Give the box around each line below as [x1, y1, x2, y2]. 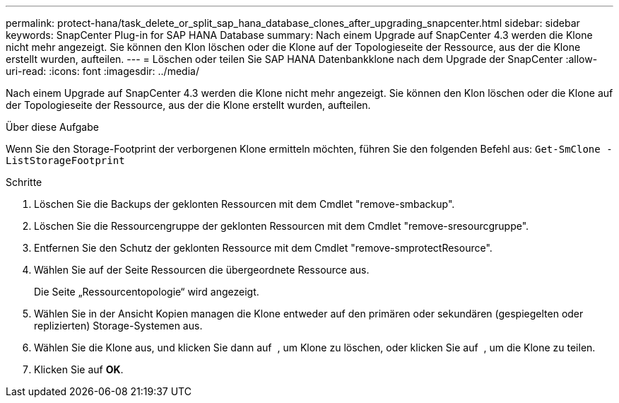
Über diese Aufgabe [6, 121, 99, 133]
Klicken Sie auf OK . [34, 363, 124, 375]
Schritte [6, 176, 42, 188]
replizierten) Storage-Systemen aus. [34, 320, 203, 332]
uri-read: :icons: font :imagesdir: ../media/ [6, 65, 199, 77]
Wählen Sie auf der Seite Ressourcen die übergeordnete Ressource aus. [34, 264, 370, 276]
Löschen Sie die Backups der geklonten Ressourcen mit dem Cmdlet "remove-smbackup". [34, 198, 455, 210]
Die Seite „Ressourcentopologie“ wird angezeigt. [34, 286, 259, 298]
